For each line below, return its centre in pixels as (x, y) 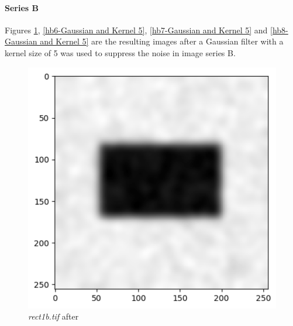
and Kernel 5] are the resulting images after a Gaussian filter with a (162, 41)
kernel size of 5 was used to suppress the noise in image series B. (120, 52)
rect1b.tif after (54, 316)
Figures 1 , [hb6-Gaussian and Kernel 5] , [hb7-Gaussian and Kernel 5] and (136, 30)
